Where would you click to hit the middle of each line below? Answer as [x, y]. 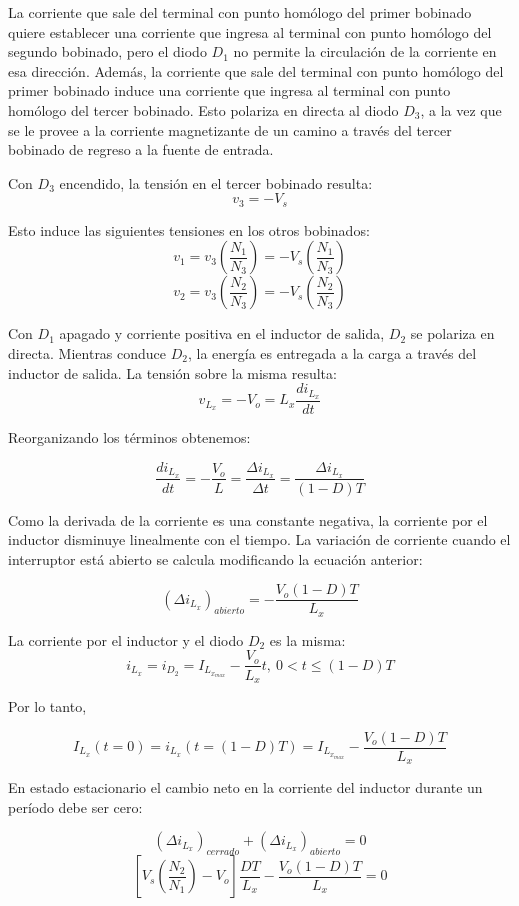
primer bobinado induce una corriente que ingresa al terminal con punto [229, 90]
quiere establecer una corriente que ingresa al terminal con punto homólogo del [250, 31]
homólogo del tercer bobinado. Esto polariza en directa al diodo [203, 109]
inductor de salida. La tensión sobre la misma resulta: [172, 372]
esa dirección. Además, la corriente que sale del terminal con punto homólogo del [256, 70]
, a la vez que [461, 109]
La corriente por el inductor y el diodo [126, 639]
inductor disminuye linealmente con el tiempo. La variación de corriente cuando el [259, 539]
